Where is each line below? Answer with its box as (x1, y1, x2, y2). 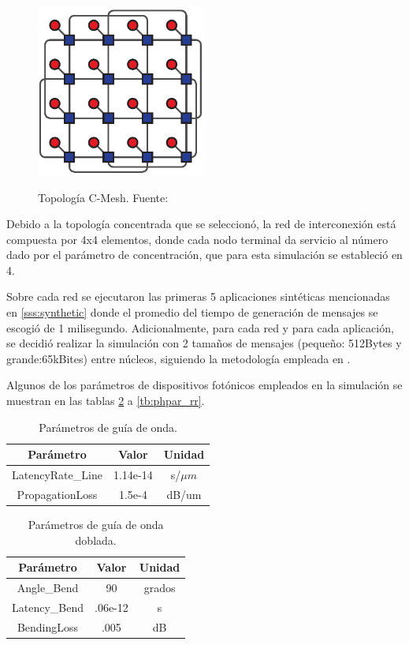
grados (143, 579, 176, 596)
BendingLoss (17, 618, 79, 635)
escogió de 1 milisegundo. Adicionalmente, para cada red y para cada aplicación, (6, 319, 394, 336)
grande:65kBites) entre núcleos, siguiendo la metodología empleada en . (6, 350, 351, 366)
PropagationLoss (17, 486, 98, 502)
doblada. (75, 531, 117, 548)
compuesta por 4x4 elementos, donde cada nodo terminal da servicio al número (6, 231, 389, 247)
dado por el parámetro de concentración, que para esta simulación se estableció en (6, 246, 403, 263)
